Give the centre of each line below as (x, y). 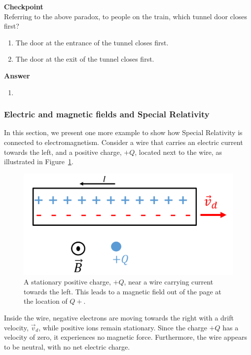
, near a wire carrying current (169, 282)
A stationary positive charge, (67, 282)
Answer (17, 75)
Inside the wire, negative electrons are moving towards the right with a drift (119, 317)
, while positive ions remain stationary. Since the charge (123, 327)
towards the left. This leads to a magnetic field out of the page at (123, 291)
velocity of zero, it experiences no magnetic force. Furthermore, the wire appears (125, 337)
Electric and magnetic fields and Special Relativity (107, 114)
